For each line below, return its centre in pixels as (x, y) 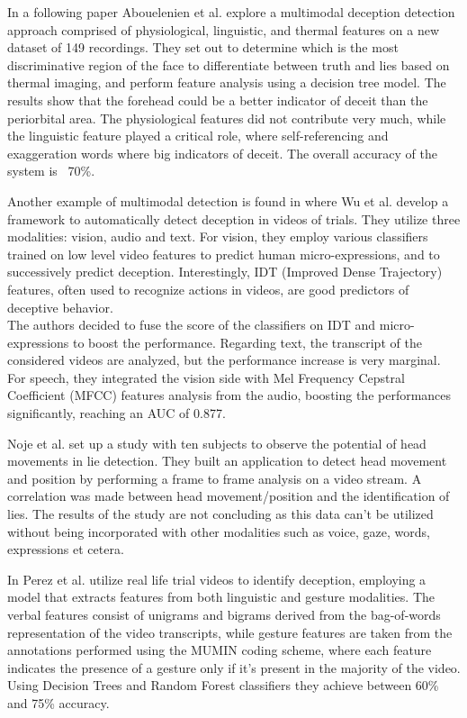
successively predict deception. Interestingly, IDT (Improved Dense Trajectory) (225, 272)
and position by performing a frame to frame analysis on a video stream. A (215, 478)
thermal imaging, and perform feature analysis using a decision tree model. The (227, 82)
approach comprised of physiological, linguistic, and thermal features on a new (223, 29)
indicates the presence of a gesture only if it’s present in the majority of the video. (234, 667)
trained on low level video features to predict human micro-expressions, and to (224, 254)
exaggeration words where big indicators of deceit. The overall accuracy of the (222, 153)
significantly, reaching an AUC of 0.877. (117, 413)
